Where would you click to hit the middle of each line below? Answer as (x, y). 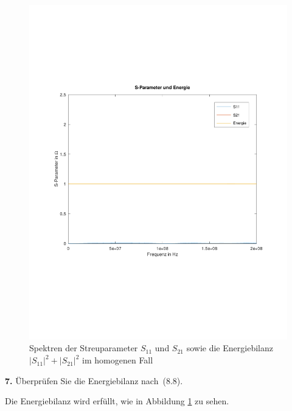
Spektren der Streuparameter (84, 348)
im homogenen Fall (118, 360)
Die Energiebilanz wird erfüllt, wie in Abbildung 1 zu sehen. (117, 401)
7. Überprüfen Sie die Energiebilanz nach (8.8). (94, 380)
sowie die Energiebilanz (230, 348)
